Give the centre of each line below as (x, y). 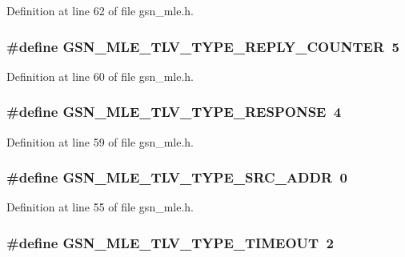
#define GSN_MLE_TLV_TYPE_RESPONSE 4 (174, 112)
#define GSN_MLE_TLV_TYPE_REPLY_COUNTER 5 (203, 46)
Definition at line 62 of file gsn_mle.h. (100, 10)
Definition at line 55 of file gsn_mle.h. (100, 207)
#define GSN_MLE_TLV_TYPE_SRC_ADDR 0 (177, 177)
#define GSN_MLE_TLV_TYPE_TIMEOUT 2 (170, 242)
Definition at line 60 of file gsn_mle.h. (100, 76)
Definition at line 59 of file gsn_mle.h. (100, 141)
